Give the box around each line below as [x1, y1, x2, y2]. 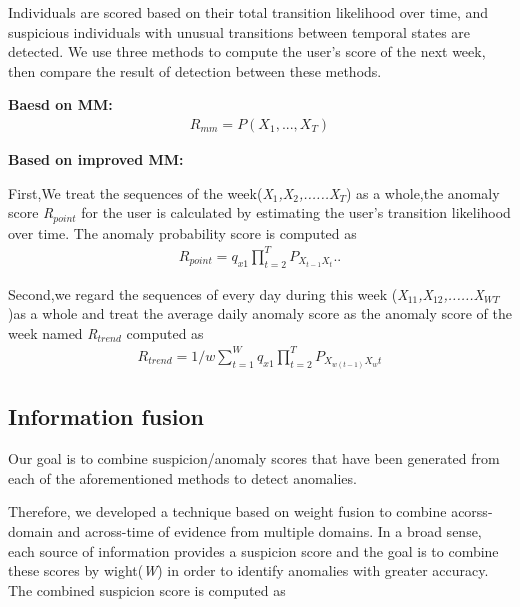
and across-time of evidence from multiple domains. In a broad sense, [57, 520, 482, 541]
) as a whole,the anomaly [345, 182, 500, 203]
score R [8, 202, 54, 223]
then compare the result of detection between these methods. [8, 60, 382, 81]
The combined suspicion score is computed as [8, 579, 286, 600]
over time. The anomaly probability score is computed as [8, 222, 357, 243]
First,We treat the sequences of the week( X [8, 182, 273, 203]
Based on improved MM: [8, 149, 184, 169]
